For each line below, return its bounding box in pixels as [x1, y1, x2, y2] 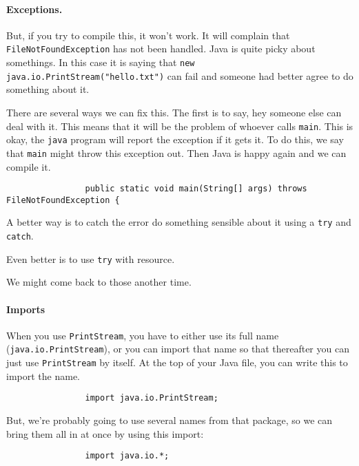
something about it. [6, 82, 90, 96]
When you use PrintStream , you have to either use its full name [6, 328, 279, 342]
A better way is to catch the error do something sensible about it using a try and [6, 215, 351, 229]
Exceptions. [6, 1, 63, 16]
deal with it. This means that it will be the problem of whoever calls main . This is [6, 118, 353, 133]
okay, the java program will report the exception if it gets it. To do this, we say [6, 132, 344, 147]
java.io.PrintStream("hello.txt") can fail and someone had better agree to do [6, 68, 353, 83]
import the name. [6, 368, 80, 383]
